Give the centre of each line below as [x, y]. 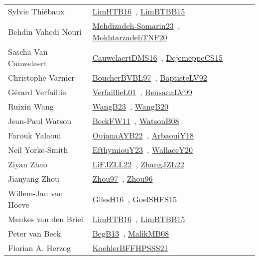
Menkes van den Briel [46, 219]
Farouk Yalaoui [35, 135]
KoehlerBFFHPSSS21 [130, 248]
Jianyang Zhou [34, 179]
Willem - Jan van [36, 193]
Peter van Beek [35, 233]
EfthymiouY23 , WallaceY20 [143, 150]
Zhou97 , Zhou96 [123, 179]
